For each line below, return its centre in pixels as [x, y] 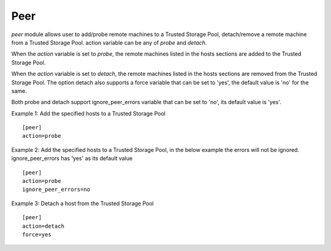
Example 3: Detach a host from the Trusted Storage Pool [82, 203]
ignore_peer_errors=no [56, 189]
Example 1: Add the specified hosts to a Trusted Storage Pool [88, 113]
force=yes [37, 234]
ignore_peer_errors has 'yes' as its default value [72, 159]
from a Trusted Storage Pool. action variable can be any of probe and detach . [109, 42]
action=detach [43, 226]
